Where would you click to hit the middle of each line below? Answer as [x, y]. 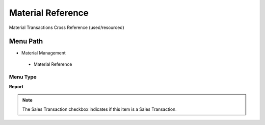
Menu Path [26, 41]
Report [16, 86]
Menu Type [23, 77]
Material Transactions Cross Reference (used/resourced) [67, 27]
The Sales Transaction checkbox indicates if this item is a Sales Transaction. [99, 109]
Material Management [43, 53]
